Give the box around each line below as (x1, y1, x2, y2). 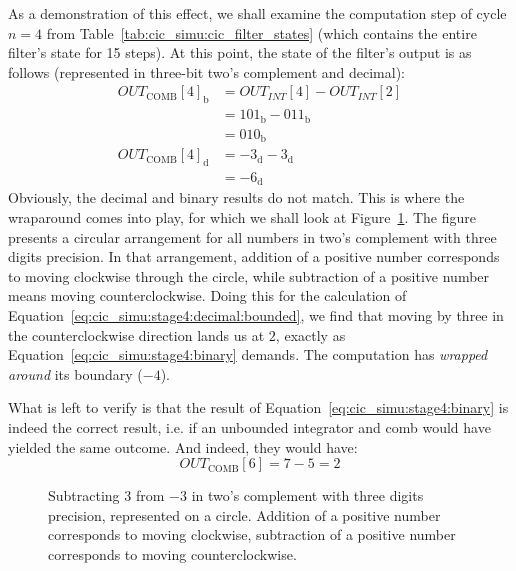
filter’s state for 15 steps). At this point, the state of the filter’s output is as (8, 42, 472, 63)
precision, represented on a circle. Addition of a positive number (48, 504, 441, 525)
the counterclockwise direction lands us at (8, 324, 265, 345)
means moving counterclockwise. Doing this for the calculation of (8, 285, 407, 306)
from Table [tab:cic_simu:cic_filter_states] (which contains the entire (46, 22, 477, 43)
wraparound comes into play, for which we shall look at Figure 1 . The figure (8, 207, 477, 228)
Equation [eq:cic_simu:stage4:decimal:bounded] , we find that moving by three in (8, 305, 504, 326)
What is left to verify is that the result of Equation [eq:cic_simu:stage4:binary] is (8, 397, 509, 418)
